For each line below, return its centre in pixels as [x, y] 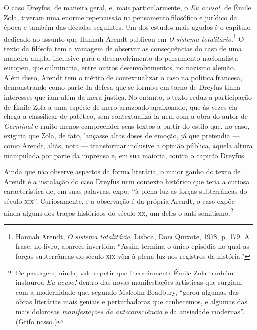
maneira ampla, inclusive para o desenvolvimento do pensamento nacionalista [121, 58]
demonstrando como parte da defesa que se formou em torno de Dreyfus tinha [122, 87]
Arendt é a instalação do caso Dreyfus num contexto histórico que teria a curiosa [127, 181]
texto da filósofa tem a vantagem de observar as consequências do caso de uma [123, 48]
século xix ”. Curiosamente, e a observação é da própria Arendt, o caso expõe [120, 200]
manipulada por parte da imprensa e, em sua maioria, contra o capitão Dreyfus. [125, 155]
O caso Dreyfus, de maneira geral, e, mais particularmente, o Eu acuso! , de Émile [128, 7]
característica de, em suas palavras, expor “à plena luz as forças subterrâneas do [126, 191]
